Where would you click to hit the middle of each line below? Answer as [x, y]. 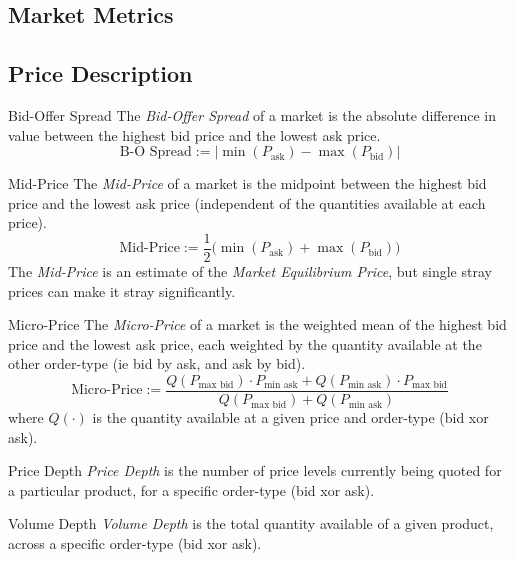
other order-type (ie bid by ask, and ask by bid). [157, 363]
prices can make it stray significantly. [122, 290]
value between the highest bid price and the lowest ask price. [194, 134]
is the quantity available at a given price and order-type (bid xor [290, 417]
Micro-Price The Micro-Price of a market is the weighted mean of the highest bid [257, 324]
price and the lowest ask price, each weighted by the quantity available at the [245, 343]
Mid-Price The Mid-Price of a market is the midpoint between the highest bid [247, 183]
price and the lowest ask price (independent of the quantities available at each [247, 202]
